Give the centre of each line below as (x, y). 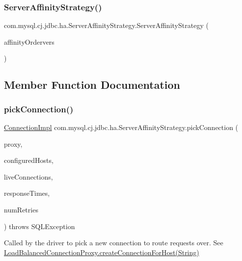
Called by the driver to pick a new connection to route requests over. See (114, 243)
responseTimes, (27, 193)
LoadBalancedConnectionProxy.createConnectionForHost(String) (102, 252)
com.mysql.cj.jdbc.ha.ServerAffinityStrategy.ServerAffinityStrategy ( (106, 25)
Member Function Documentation (92, 85)
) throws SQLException (40, 226)
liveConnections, (28, 176)
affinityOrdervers (29, 41)
